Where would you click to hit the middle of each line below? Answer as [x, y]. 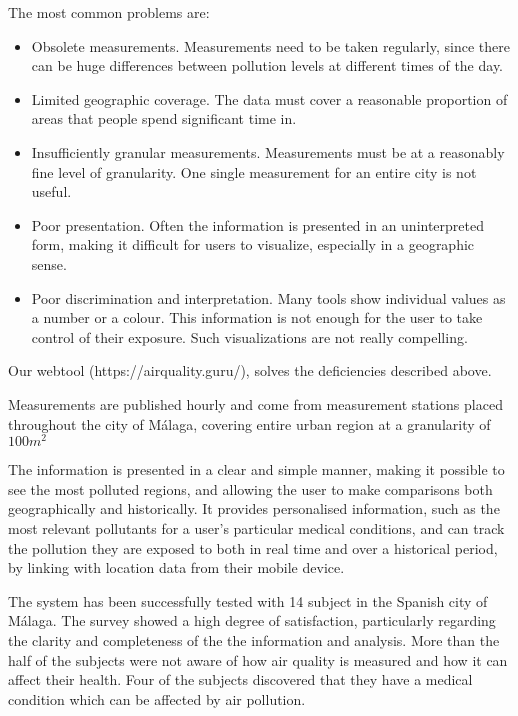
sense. [49, 263]
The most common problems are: [109, 12]
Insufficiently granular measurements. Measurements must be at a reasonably [268, 151]
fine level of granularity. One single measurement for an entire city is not [254, 171]
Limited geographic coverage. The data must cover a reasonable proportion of [269, 98]
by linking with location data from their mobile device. [176, 567]
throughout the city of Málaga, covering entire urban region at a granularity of [249, 423]
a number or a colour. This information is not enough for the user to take [257, 317]
